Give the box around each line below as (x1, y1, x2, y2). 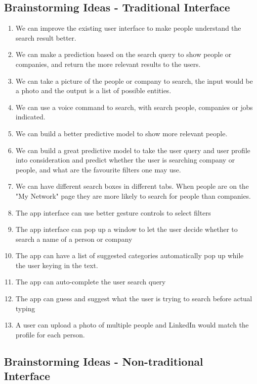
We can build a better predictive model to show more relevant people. (15, 128, 227, 138)
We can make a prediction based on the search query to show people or (15, 49, 232, 59)
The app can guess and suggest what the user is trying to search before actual (15, 293, 253, 304)
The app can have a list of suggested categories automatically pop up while (15, 250, 244, 261)
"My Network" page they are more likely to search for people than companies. (15, 190, 251, 201)
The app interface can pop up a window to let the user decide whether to (15, 224, 238, 234)
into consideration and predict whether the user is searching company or (15, 155, 235, 165)
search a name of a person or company (15, 233, 132, 244)
